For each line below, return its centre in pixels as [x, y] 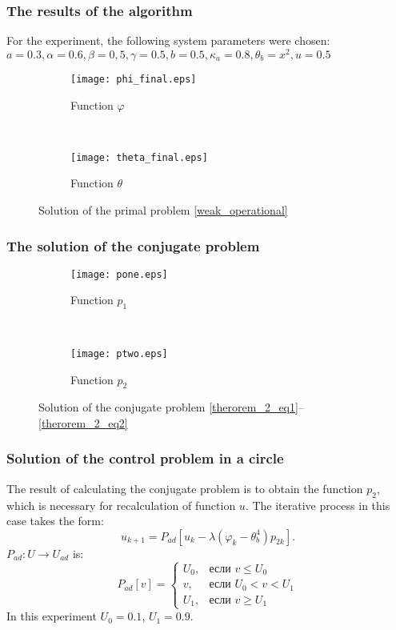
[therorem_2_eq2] [83, 422]
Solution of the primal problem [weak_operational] [163, 209]
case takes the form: [55, 521]
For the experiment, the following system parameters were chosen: [168, 40]
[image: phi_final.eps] [134, 79]
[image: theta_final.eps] [139, 157]
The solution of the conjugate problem [133, 245]
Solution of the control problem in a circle [145, 458]
